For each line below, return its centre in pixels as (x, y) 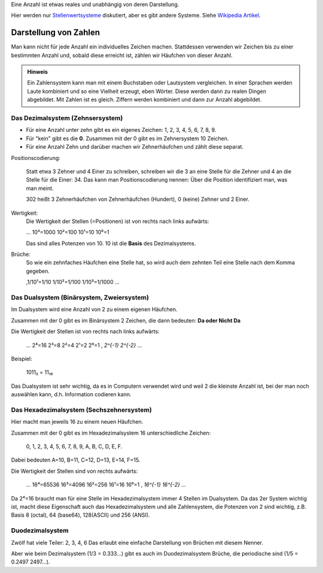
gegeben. (38, 271)
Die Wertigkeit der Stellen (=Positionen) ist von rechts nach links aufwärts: (118, 221)
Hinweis (37, 72)
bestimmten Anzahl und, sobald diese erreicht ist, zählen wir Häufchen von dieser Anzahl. (122, 55)
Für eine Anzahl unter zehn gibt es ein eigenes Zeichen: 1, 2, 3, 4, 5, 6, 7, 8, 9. (121, 130)
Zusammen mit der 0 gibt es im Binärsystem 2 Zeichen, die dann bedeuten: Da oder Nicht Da (126, 320)
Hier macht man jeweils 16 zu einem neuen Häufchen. (77, 422)
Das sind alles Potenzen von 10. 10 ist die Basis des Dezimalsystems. (111, 243)
